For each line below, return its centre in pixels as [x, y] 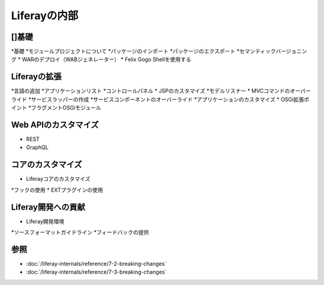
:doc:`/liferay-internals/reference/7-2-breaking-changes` [96, 263]
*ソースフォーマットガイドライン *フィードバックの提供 [80, 232]
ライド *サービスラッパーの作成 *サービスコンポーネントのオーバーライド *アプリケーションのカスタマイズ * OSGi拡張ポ [160, 99]
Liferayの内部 [45, 16]
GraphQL [37, 147]
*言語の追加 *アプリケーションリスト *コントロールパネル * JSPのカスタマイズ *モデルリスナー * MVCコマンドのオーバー [161, 91]
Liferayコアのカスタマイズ [58, 179]
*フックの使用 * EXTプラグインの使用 [57, 190]
